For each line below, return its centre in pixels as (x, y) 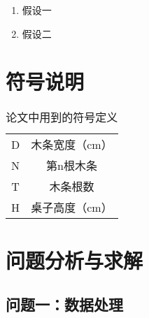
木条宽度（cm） (72, 145)
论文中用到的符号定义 (62, 117)
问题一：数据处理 (64, 304)
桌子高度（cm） (72, 208)
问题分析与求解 (74, 260)
